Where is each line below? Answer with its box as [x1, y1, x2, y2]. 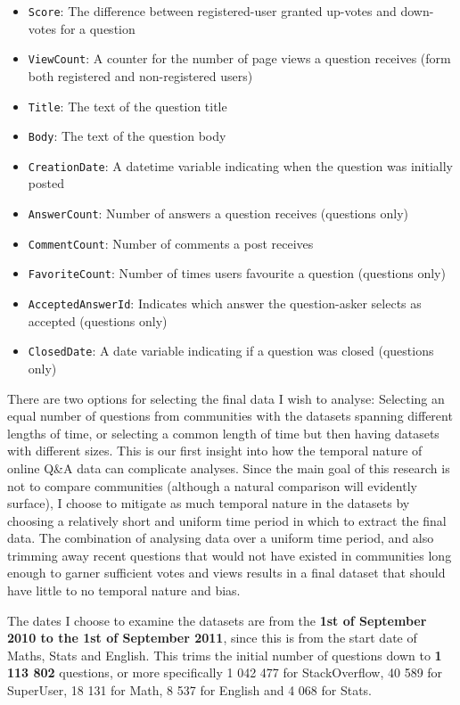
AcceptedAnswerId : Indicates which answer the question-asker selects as [28, 294, 422, 313]
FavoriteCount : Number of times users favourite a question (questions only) [28, 264, 446, 283]
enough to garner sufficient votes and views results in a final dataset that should [7, 563, 446, 582]
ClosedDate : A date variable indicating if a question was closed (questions [28, 341, 434, 360]
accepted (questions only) [28, 311, 168, 330]
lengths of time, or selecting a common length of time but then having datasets [7, 423, 439, 442]
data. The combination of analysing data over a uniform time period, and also [7, 529, 434, 547]
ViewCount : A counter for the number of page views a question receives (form [28, 49, 451, 68]
